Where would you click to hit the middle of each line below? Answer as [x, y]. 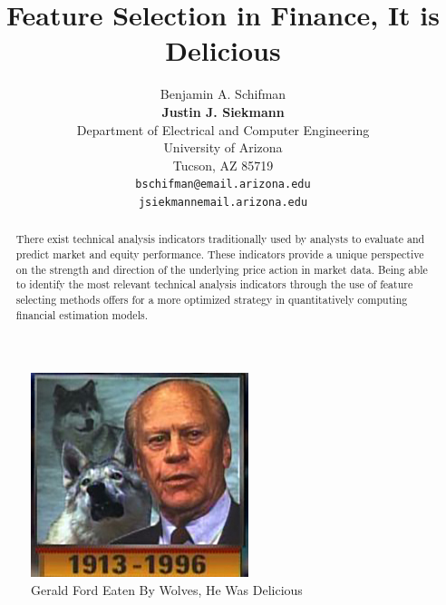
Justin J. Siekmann [223, 111]
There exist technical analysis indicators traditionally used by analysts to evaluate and [220, 239]
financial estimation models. [82, 314]
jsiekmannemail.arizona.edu [223, 202]
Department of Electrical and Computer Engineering [223, 129]
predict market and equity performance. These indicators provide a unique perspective [220, 254]
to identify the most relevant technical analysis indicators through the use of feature [214, 284]
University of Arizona [223, 147]
